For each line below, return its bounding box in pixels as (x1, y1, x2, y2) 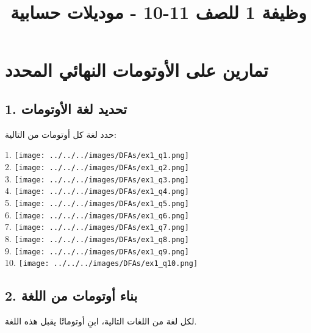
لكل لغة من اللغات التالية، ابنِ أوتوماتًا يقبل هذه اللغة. (5, 315, 197, 328)
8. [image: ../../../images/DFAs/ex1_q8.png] (5, 232, 189, 245)
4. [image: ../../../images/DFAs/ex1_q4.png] (5, 184, 189, 197)
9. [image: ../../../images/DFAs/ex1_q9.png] (5, 244, 189, 257)
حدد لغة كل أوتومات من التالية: (5, 127, 116, 140)
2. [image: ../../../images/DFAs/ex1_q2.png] (5, 160, 189, 173)
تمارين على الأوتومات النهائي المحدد (5, 57, 268, 82)
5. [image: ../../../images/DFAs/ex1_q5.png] (5, 196, 189, 209)
